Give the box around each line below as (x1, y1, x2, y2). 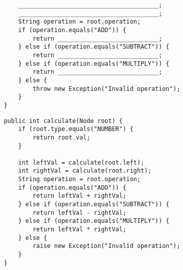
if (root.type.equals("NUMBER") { (18, 125, 134, 133)
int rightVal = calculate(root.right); (18, 167, 152, 175)
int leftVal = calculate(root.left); (18, 159, 144, 166)
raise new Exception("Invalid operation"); (32, 242, 180, 250)
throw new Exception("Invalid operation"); (32, 85, 180, 92)
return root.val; (32, 133, 90, 141)
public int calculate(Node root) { (4, 117, 123, 124)
